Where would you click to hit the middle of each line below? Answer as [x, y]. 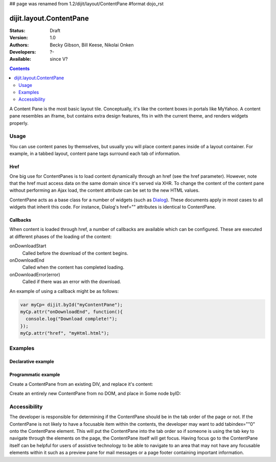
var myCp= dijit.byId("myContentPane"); [71, 305]
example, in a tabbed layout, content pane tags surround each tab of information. [95, 154]
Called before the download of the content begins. [75, 253]
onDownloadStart [28, 246]
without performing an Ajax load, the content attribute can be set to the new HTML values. [105, 190]
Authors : [19, 45]
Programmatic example [35, 375]
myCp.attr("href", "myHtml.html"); [65, 333]
